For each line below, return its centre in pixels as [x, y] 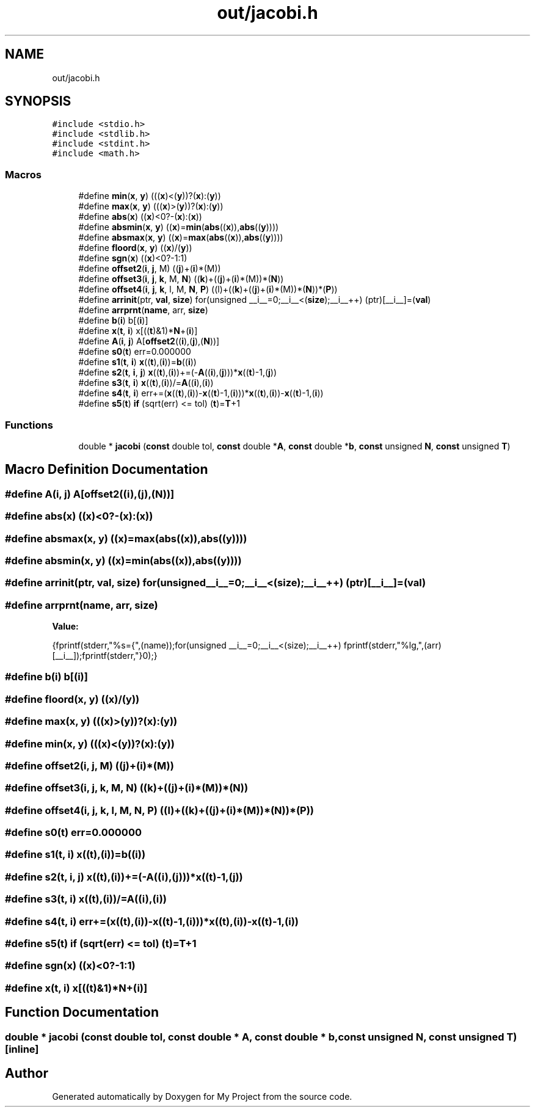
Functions [29, 425]
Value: [65, 627]
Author [27, 1073]
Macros [23, 174]
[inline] [22, 1049]
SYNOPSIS [38, 101]
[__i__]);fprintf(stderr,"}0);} [105, 656]
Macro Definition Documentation [107, 470]
